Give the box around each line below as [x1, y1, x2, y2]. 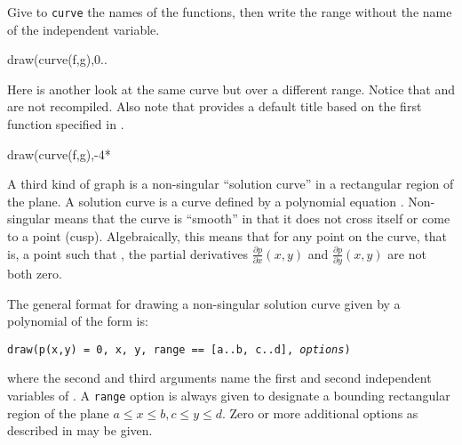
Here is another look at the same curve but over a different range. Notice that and [7, 79, 455, 98]
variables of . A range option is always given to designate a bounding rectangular [7, 385, 450, 404]
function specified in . [7, 115, 124, 133]
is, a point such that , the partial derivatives [7, 244, 248, 263]
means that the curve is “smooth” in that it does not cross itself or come [54, 209, 450, 228]
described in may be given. [7, 421, 153, 440]
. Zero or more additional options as [221, 403, 418, 422]
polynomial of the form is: [7, 311, 148, 330]
